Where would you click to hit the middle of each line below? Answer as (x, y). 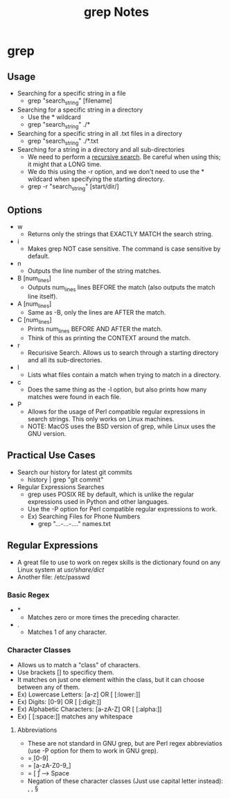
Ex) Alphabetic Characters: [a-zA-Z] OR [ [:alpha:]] (89, 709)
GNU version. (47, 433)
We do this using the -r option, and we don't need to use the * (116, 172)
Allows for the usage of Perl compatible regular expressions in (116, 411)
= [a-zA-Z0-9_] (49, 766)
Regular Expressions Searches (61, 486)
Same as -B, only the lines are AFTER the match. (97, 313)
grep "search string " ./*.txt (63, 141)
